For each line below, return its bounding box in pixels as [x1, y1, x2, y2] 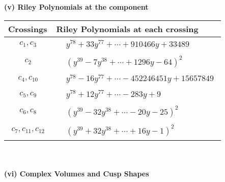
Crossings [8, 22, 47, 35]
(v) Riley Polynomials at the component [4, 2, 149, 12]
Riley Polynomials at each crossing [56, 22, 199, 35]
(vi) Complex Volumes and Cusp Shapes [4, 168, 149, 179]
